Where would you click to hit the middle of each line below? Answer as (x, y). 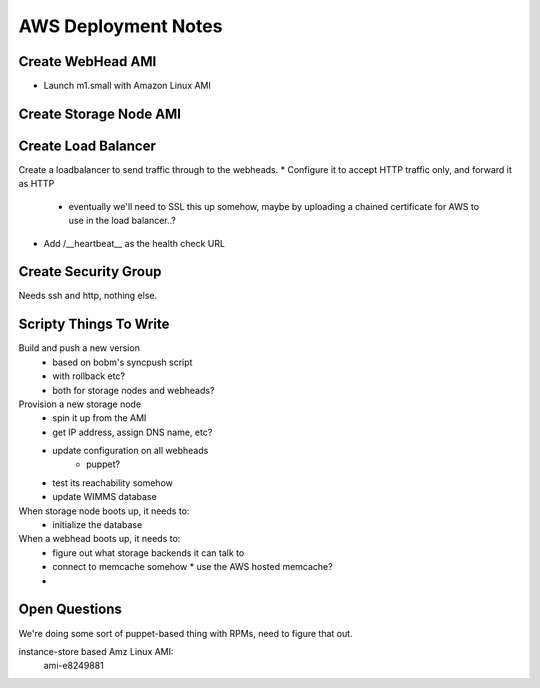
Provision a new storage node (80, 404)
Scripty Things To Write (94, 324)
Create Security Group (90, 271)
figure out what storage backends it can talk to (148, 552)
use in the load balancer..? (122, 221)
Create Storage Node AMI (100, 113)
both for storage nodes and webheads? (133, 390)
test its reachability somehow (113, 482)
